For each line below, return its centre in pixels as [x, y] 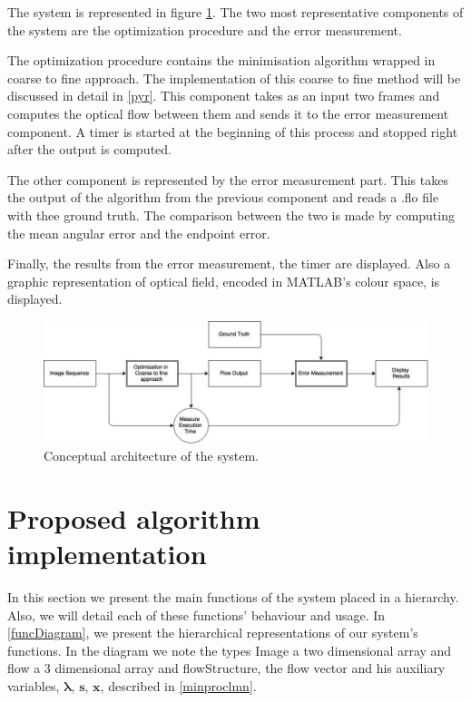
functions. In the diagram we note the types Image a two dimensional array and [230, 650]
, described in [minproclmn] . [178, 686]
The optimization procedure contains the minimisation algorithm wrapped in [221, 60]
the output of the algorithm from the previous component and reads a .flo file [223, 197]
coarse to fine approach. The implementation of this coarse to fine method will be [234, 78]
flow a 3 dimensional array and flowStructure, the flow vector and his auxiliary [226, 668]
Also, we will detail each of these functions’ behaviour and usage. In [196, 614]
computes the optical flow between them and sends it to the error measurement [228, 113]
